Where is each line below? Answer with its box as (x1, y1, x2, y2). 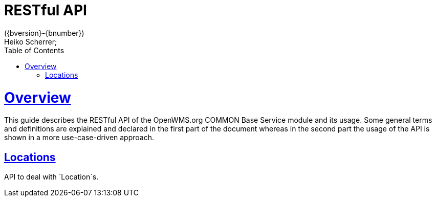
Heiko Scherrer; (4, 37, 57, 46)
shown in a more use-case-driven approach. (4, 133, 155, 142)
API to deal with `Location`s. (4, 172, 99, 182)
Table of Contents (4, 46, 64, 55)
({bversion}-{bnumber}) (4, 28, 84, 37)
